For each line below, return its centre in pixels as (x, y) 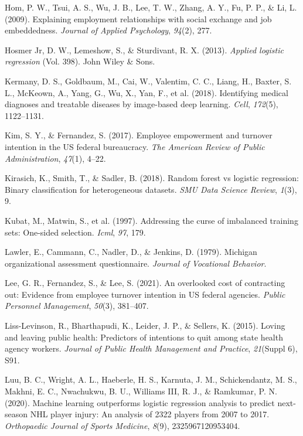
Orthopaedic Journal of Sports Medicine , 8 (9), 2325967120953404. (122, 425)
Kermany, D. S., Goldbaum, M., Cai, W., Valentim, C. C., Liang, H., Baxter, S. (148, 81)
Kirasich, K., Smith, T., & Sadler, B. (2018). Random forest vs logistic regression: (152, 178)
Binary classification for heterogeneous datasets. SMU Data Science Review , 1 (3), (151, 189)
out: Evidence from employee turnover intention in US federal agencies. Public (145, 294)
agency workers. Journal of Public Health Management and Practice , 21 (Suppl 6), (151, 348)
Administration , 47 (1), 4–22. (55, 158)
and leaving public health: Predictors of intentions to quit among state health (144, 337)
